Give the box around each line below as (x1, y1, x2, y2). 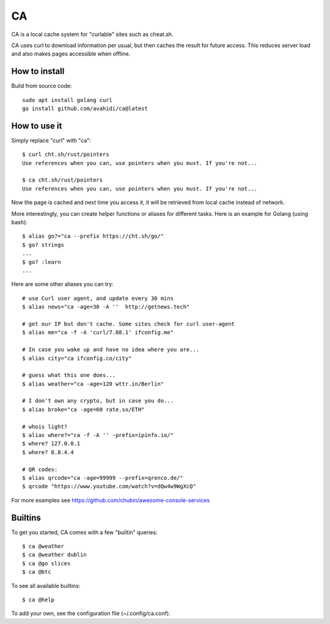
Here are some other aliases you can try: (11, 281, 114, 288)
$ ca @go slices (22, 560, 71, 567)
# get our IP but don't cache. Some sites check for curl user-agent (22, 320, 235, 327)
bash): (11, 219, 28, 226)
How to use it (11, 120, 62, 131)
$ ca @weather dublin (22, 551, 87, 559)
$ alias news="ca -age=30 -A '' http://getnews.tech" (22, 303, 190, 310)
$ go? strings (22, 241, 64, 248)
